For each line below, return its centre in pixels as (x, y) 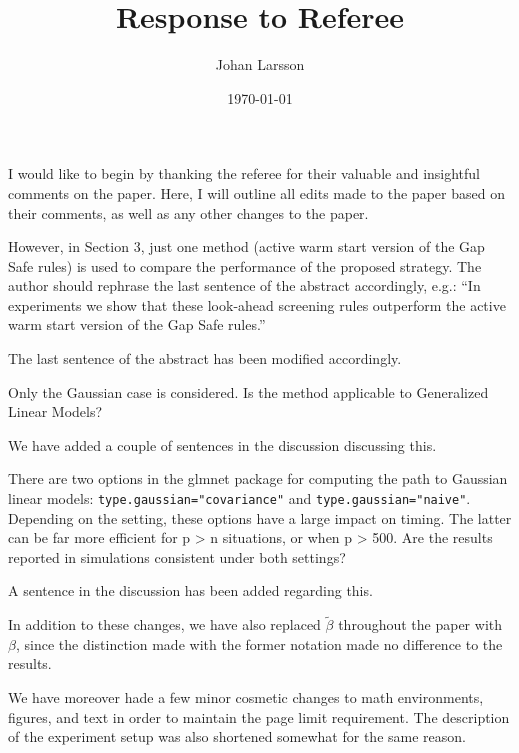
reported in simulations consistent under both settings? (177, 556)
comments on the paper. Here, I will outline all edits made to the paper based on (256, 192)
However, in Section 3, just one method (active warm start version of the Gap (246, 246)
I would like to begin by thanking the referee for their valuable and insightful (244, 173)
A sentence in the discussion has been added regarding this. (190, 590)
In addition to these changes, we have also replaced (164, 624)
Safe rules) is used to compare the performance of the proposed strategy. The (245, 265)
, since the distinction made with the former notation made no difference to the (259, 643)
